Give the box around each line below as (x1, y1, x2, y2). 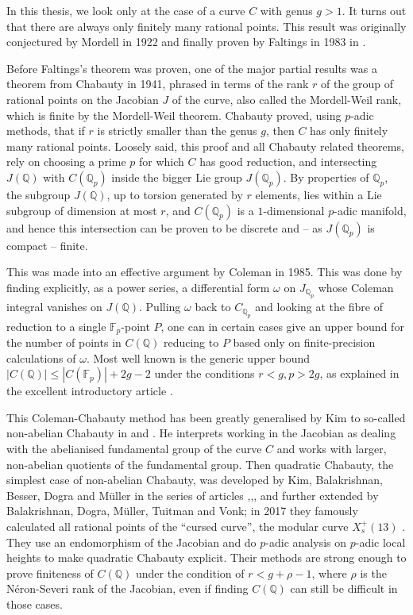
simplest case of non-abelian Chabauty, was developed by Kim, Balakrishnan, (6, 471, 383, 488)
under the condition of (136, 564, 245, 581)
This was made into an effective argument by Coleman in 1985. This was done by (6, 263, 403, 280)
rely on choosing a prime (6, 153, 126, 170)
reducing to (163, 333, 219, 350)
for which (139, 153, 184, 170)
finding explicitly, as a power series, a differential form (6, 279, 270, 295)
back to (195, 298, 231, 315)
